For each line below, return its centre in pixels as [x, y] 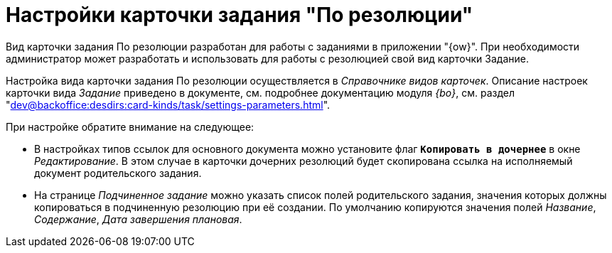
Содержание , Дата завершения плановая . [138, 219]
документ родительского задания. [118, 173]
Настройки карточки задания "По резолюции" [240, 15]
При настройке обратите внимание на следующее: [130, 126]
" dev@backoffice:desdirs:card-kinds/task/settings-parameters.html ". [168, 104]
